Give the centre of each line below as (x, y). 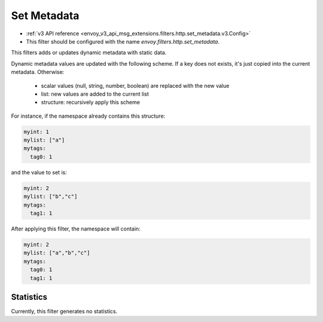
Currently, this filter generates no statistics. (64, 311)
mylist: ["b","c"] (51, 197)
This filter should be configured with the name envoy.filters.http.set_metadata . (123, 41)
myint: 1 (36, 132)
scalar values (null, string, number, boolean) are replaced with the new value (135, 85)
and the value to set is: (39, 172)
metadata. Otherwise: (38, 72)
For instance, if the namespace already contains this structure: (88, 116)
